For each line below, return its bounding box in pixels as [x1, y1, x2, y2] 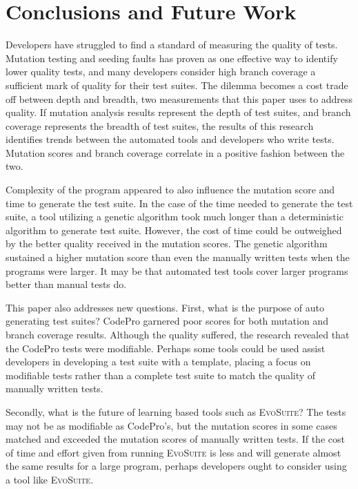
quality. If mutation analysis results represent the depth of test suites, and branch [6, 105, 351, 119]
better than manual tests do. [6, 277, 127, 291]
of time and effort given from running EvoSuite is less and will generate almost [6, 445, 341, 459]
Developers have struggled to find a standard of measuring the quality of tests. [6, 37, 338, 52]
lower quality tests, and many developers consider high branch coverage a [6, 64, 316, 79]
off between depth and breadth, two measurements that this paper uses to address [6, 91, 353, 106]
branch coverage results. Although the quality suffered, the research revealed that [6, 327, 350, 341]
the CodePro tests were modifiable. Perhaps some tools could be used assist [6, 341, 326, 355]
